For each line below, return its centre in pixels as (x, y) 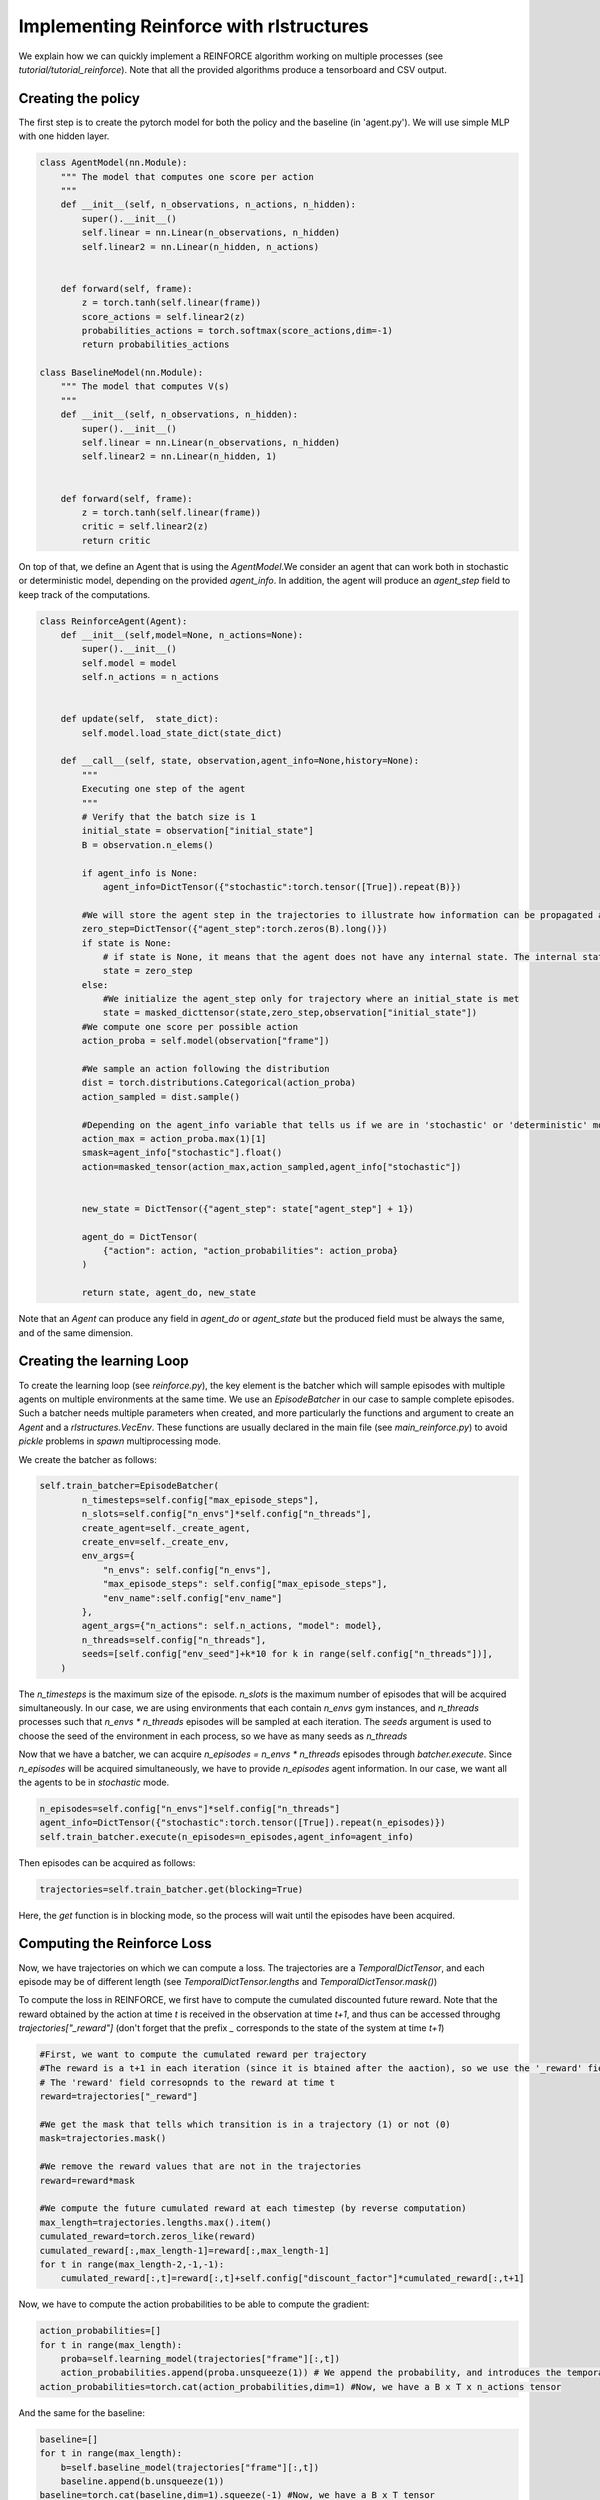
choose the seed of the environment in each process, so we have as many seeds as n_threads (213, 1736)
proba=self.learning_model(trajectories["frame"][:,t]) (200, 2359)
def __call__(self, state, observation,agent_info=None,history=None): (240, 761)
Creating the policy (79, 98)
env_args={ (108, 1556)
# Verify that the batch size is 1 (169, 816)
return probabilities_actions (155, 344)
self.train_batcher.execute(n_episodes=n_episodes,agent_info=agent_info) (227, 1836)
